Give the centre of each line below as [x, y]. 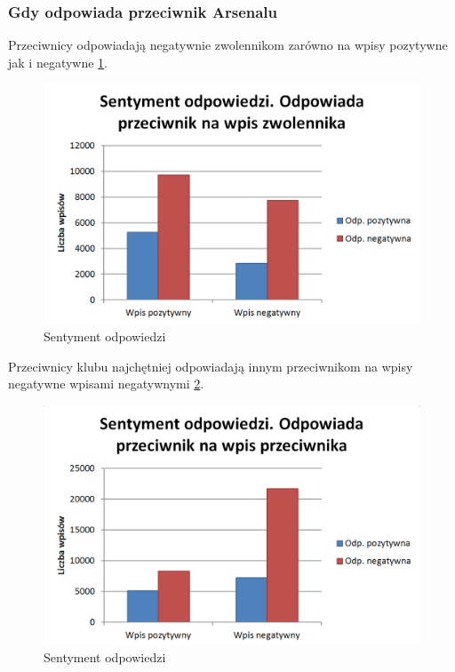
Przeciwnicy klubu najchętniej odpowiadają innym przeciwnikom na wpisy [211, 366]
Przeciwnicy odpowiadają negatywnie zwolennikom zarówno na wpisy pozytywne [228, 45]
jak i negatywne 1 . [58, 62]
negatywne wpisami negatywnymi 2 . [106, 384]
